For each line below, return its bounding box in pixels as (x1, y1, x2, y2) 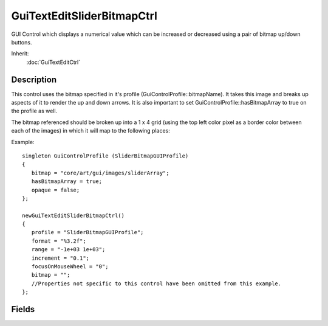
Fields (11, 304, 35, 314)
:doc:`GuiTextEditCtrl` (26, 58, 81, 66)
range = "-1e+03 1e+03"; (31, 246, 106, 253)
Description (11, 74, 57, 85)
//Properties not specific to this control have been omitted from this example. (31, 280, 282, 287)
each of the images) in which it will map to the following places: (11, 127, 170, 134)
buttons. (11, 38, 32, 46)
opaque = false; (31, 186, 80, 193)
